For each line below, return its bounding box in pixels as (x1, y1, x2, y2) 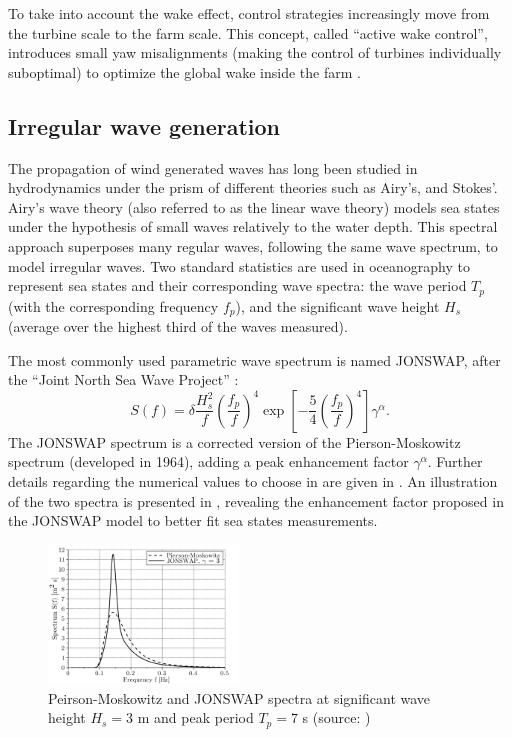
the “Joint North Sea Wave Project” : (8, 369, 239, 390)
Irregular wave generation (8, 110, 280, 141)
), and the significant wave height (235, 295, 440, 316)
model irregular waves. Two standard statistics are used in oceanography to (8, 255, 470, 276)
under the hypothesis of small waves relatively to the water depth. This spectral (8, 216, 498, 237)
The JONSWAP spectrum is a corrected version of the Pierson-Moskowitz (8, 431, 461, 452)
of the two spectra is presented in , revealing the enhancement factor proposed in (8, 490, 504, 511)
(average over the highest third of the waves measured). (8, 316, 348, 337)
